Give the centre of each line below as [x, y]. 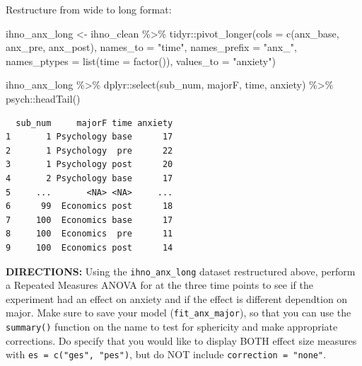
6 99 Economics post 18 [89, 206]
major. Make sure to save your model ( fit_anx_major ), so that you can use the [179, 313]
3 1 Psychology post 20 [89, 165]
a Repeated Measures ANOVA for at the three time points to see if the [159, 285]
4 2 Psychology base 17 [89, 178]
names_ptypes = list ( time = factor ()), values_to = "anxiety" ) [141, 61]
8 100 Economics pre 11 [89, 234]
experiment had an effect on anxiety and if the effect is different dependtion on [177, 298]
